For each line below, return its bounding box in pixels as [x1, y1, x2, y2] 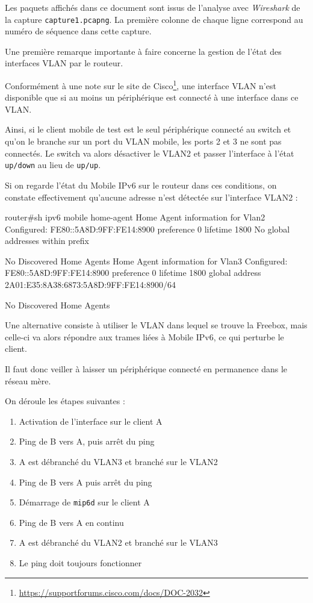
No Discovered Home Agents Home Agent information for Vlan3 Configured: [5, 254, 288, 267]
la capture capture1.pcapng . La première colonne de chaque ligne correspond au [5, 13, 303, 25]
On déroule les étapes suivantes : [5, 395, 125, 407]
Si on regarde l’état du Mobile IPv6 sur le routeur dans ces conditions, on [5, 178, 277, 191]
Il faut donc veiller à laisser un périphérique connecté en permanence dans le [5, 363, 288, 375]
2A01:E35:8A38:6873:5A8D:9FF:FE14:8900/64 [5, 278, 176, 291]
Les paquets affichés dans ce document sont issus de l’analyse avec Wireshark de [5, 1, 300, 13]
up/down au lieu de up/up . [5, 158, 101, 171]
